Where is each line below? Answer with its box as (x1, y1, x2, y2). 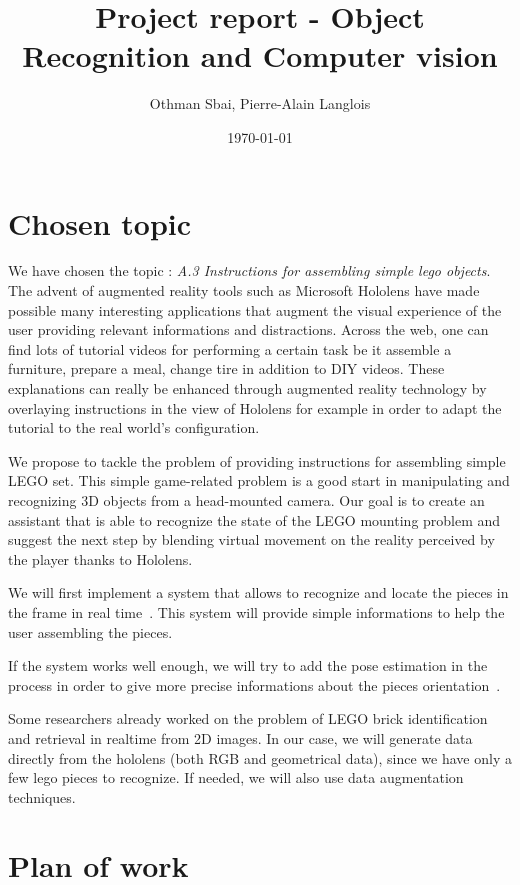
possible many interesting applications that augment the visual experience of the (8, 299, 502, 320)
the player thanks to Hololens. (8, 548, 193, 569)
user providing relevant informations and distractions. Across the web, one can (8, 319, 489, 340)
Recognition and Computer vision (22, 35, 498, 76)
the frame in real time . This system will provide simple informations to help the (8, 601, 505, 622)
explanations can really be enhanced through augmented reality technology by (8, 378, 487, 398)
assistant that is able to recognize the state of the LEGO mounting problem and (8, 509, 501, 530)
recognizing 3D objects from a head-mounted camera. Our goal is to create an (8, 489, 485, 510)
